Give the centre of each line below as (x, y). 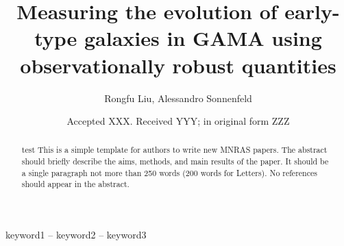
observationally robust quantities (178, 65)
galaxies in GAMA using (203, 38)
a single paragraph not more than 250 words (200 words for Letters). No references (169, 172)
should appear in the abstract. (75, 184)
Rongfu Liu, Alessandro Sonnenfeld (178, 98)
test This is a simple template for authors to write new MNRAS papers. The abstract (174, 150)
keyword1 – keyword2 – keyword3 (76, 235)
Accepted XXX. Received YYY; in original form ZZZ (178, 121)
